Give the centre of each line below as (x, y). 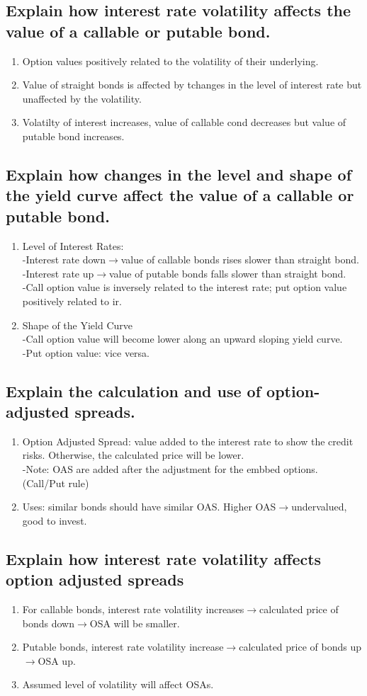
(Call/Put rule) (56, 483)
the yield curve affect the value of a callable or (180, 195)
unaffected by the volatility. (82, 98)
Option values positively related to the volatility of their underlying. (170, 61)
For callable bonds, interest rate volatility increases (133, 609)
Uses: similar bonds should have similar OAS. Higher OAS (149, 507)
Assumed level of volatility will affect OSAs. (118, 684)
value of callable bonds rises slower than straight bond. (240, 259)
